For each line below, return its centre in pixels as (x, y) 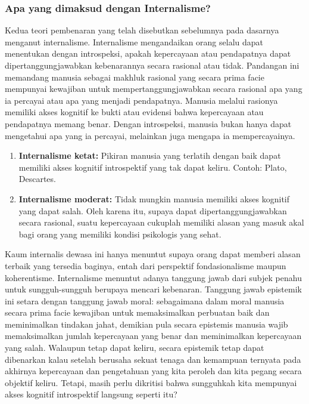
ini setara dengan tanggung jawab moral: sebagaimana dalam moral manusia (145, 300)
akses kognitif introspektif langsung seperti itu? (91, 394)
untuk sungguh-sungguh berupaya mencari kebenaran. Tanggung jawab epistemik (153, 289)
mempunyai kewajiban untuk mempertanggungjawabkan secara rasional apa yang (154, 89)
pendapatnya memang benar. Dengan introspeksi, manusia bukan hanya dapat (148, 123)
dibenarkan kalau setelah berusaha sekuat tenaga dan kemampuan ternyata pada (153, 359)
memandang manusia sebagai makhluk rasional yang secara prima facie (135, 77)
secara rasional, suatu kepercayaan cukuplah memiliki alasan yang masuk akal (161, 222)
